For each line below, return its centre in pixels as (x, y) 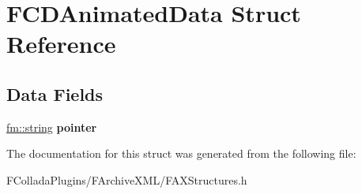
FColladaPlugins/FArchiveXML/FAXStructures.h (127, 179)
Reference (61, 44)
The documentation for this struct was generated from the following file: (181, 153)
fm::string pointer (52, 127)
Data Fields (55, 93)
